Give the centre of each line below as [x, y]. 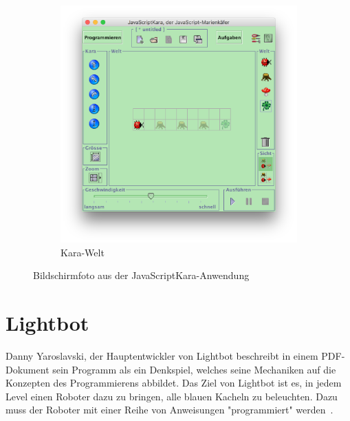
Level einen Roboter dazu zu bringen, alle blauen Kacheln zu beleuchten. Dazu [172, 396]
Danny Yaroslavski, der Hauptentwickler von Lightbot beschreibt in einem [162, 355]
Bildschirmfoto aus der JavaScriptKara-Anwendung [141, 275]
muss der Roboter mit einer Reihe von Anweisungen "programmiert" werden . [169, 410]
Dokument [28, 369]
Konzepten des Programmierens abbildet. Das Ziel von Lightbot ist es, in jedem [174, 383]
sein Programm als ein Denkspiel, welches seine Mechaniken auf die [194, 369]
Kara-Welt [83, 252]
